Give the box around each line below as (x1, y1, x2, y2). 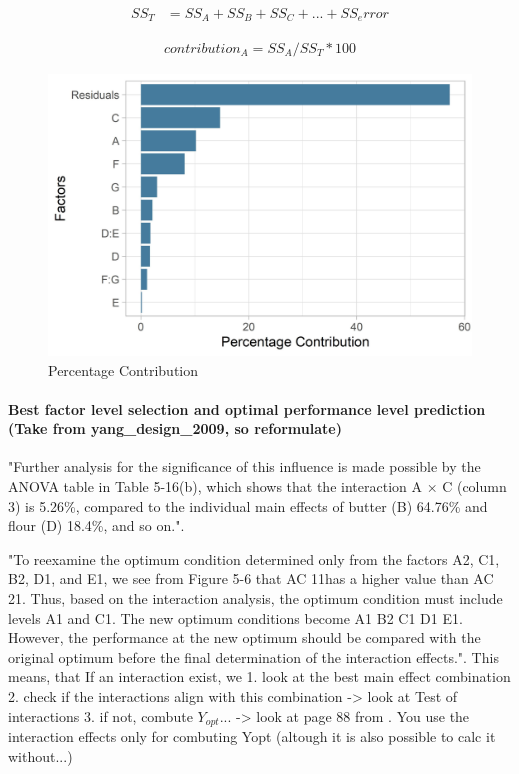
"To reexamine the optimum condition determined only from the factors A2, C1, (8, 548, 500, 569)
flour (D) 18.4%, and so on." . (8, 515, 185, 536)
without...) (8, 745, 73, 766)
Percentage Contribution (48, 359, 199, 380)
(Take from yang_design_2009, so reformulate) (8, 418, 342, 439)
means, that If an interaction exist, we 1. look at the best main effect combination (8, 666, 511, 687)
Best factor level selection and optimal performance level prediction (8, 398, 486, 419)
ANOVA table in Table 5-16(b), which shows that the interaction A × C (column (8, 476, 507, 497)
